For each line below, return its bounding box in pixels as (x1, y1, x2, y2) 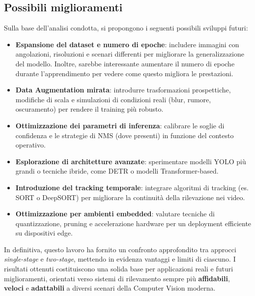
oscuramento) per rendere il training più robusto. (15, 104, 164, 114)
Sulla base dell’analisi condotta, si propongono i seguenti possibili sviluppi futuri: (4, 23, 248, 33)
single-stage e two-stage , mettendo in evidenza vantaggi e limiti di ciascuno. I (4, 254, 236, 264)
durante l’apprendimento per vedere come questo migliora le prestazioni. (15, 68, 233, 78)
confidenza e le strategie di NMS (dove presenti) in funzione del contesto (15, 130, 234, 140)
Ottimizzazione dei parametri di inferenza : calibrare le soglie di (15, 120, 225, 130)
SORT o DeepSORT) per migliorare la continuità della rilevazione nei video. (15, 192, 245, 202)
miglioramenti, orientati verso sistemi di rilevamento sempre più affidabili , (4, 273, 230, 283)
